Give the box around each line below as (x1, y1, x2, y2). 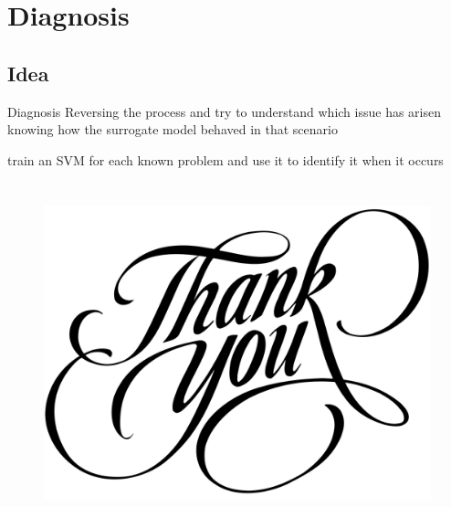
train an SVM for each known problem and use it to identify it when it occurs (7, 150, 444, 169)
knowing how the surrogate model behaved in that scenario (7, 120, 338, 139)
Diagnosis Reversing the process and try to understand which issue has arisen (7, 101, 442, 121)
